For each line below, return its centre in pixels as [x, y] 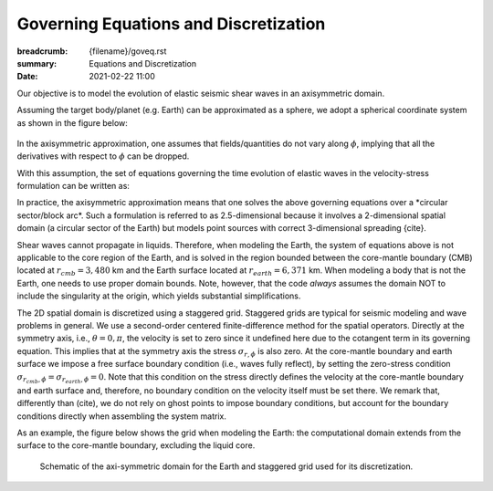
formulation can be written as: [73, 186]
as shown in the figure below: [72, 122]
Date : [27, 77]
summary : [37, 63]
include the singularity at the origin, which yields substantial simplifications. [159, 296]
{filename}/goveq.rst [128, 51]
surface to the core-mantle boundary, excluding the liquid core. [136, 445]
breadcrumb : [42, 51]
